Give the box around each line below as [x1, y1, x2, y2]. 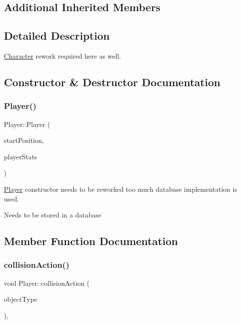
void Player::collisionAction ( [4, 278, 90, 288]
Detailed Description [4, 28, 110, 43]
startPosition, [4, 135, 44, 145]
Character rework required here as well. [4, 50, 121, 61]
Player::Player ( [4, 119, 50, 129]
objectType [4, 294, 37, 304]
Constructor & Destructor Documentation [4, 74, 221, 89]
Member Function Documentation [4, 233, 178, 248]
